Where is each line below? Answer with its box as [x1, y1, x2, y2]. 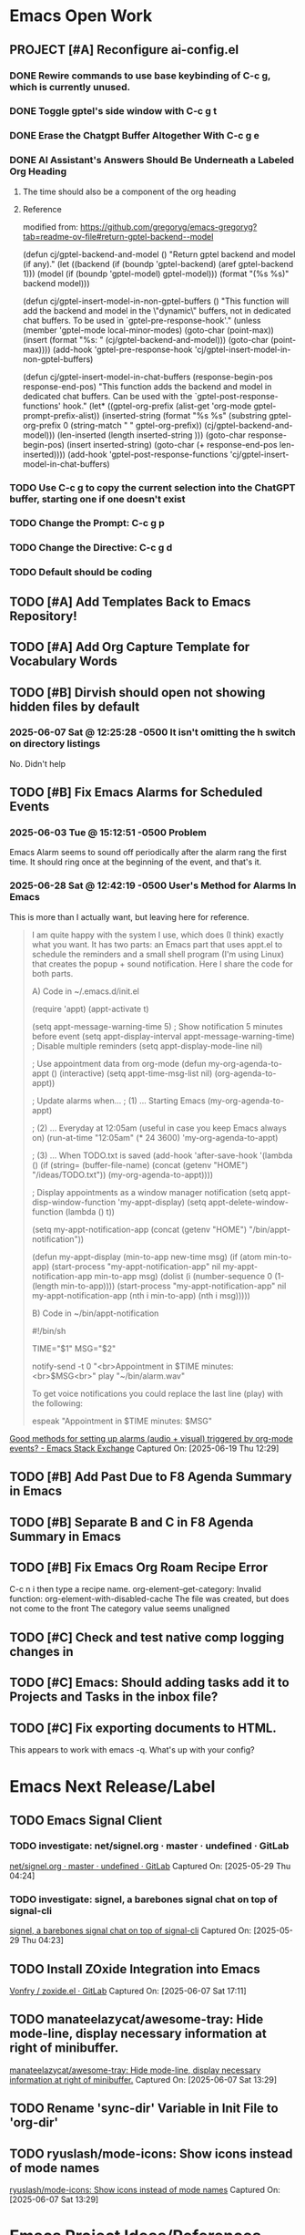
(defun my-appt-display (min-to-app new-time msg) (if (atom [31, 1251, 262, 1262]
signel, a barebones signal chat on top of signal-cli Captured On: [9, 1925, 252, 1936]
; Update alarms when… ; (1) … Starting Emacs [31, 1095, 207, 1106]
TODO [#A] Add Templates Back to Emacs [9, 594, 251, 609]
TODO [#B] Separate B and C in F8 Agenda [9, 1515, 254, 1530]
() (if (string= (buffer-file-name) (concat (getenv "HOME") [31, 1159, 249, 1170]
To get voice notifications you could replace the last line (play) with [31, 1388, 284, 1399]
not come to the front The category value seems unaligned [9, 1603, 230, 1614]
